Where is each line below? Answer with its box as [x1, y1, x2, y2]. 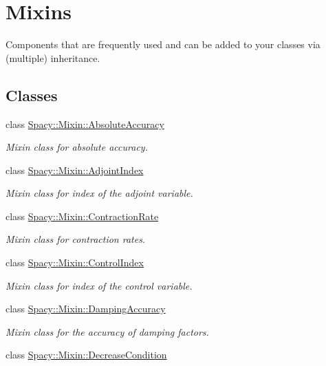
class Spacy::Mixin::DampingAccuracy [6, 301, 166, 316]
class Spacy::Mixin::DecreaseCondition [6, 347, 167, 362]
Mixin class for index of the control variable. [6, 278, 193, 292]
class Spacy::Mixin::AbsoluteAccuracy [6, 116, 164, 131]
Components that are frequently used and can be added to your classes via [6, 37, 320, 52]
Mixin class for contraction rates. [6, 232, 146, 246]
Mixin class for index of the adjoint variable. [6, 186, 193, 200]
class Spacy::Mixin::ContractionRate [6, 208, 159, 223]
